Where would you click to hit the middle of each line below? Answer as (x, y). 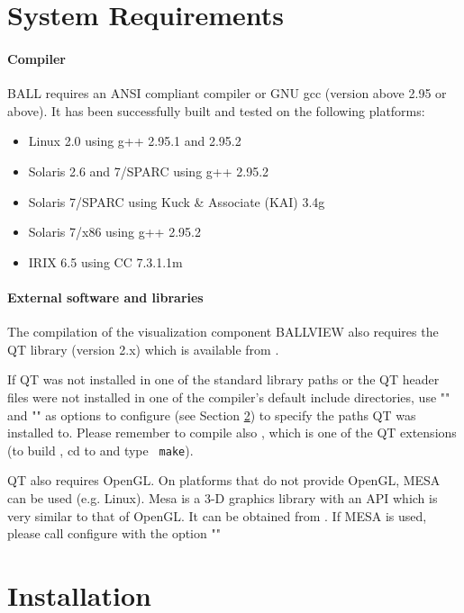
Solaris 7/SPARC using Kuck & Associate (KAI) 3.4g (177, 201)
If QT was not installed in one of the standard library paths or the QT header (223, 379)
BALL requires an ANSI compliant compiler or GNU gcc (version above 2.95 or (227, 93)
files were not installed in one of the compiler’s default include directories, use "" (229, 397)
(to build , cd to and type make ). (100, 450)
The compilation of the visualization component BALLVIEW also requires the (223, 332)
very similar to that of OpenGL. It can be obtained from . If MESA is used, (217, 515)
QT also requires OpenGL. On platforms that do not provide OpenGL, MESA (224, 480)
